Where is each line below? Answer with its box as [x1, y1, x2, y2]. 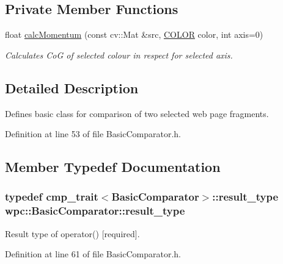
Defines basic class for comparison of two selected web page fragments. [5, 107, 269, 120]
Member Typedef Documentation [5, 157, 221, 176]
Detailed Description [5, 78, 139, 97]
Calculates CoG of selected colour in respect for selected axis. [5, 48, 233, 61]
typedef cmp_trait [5, 189, 98, 204]
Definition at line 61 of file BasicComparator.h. [5, 248, 181, 260]
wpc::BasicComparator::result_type [5, 203, 185, 218]
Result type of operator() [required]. [5, 227, 140, 240]
